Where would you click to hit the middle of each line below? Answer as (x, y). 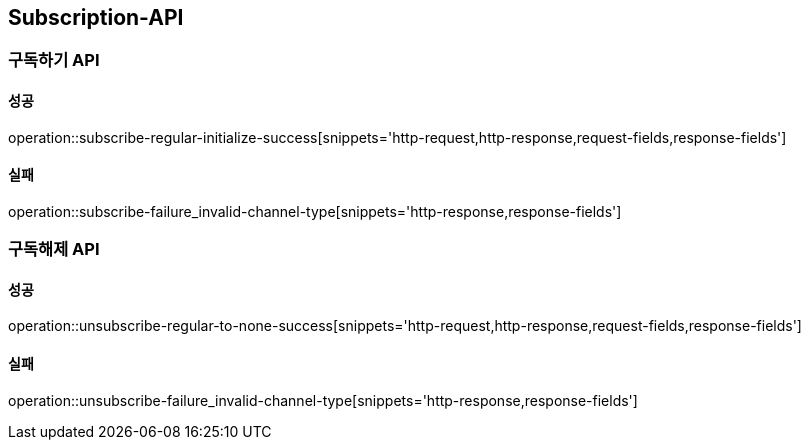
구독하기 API (54, 60)
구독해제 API (54, 249)
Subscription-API (96, 17)
